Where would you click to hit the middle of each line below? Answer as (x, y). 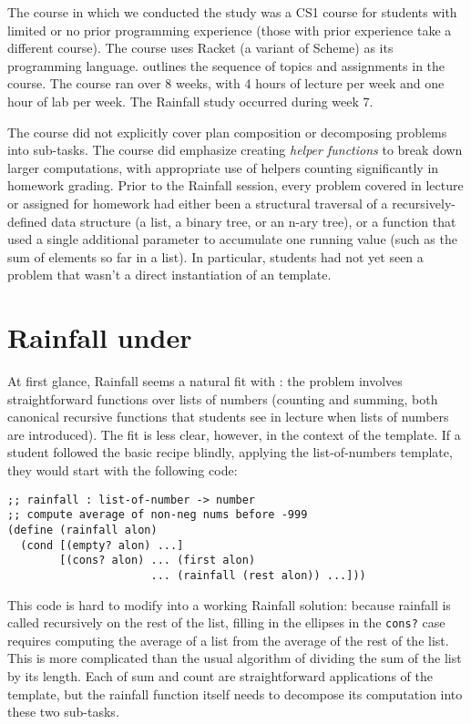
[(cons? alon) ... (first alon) (158, 561)
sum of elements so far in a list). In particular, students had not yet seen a (215, 256)
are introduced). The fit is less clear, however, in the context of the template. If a (234, 434)
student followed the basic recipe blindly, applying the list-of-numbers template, (230, 452)
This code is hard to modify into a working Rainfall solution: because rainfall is (229, 604)
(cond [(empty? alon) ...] (102, 545)
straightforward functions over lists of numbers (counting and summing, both (223, 398)
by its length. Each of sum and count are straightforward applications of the (220, 675)
